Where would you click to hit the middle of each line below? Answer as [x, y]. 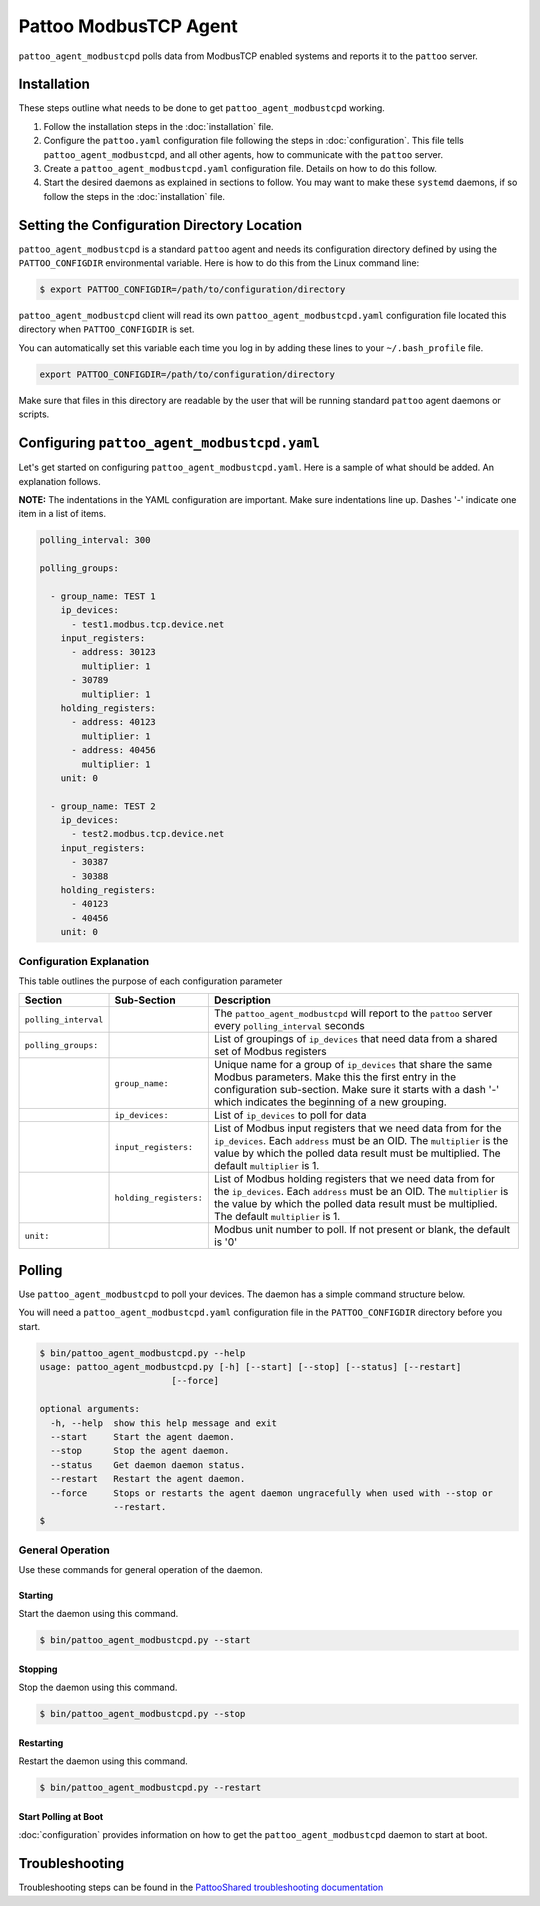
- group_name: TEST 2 [103, 806]
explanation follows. [59, 481]
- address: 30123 [114, 652]
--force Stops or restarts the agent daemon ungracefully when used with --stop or [272, 1493]
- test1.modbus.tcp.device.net [148, 624]
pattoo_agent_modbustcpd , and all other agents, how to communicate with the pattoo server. [243, 154]
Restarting [41, 1742]
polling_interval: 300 [95, 540]
